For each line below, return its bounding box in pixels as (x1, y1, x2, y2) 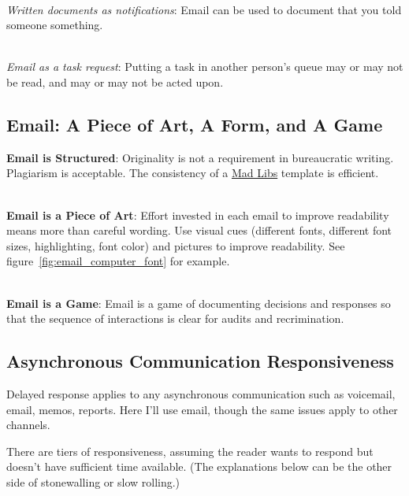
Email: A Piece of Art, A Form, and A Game (6, 112, 383, 136)
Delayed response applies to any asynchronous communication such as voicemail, (6, 385, 396, 402)
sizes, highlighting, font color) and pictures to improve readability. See (6, 237, 345, 254)
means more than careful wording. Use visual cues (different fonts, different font (6, 222, 392, 239)
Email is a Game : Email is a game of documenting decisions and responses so (6, 294, 391, 311)
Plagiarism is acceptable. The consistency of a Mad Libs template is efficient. (6, 165, 379, 181)
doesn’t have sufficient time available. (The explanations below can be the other (6, 458, 392, 475)
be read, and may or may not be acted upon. (6, 73, 224, 90)
